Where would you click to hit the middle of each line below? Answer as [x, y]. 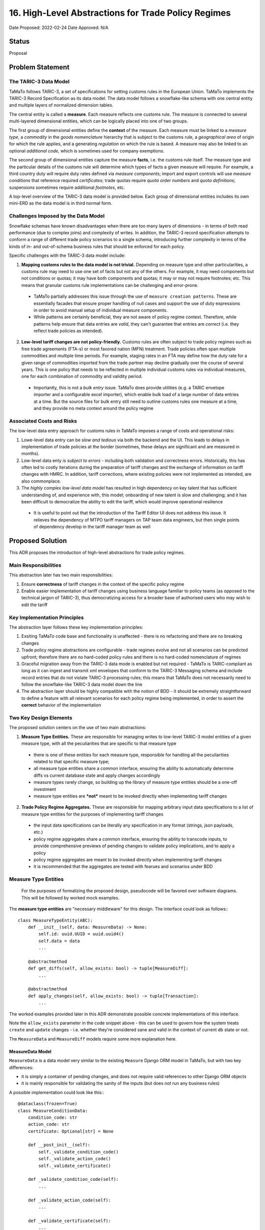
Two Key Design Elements [41, 718]
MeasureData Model [30, 1051]
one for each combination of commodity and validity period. [82, 376]
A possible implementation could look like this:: [56, 1092]
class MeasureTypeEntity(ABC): [55, 920]
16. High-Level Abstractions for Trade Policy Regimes [120, 13]
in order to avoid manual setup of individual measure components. [101, 310]
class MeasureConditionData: [53, 1110]
